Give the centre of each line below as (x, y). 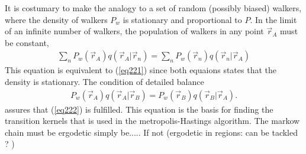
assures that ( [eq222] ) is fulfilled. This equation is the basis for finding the (139, 109)
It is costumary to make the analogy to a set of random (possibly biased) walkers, (153, 8)
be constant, (27, 42)
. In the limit (273, 19)
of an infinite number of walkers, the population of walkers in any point (134, 31)
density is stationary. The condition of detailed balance (104, 81)
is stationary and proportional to (182, 19)
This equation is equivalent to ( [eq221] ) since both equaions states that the (141, 70)
